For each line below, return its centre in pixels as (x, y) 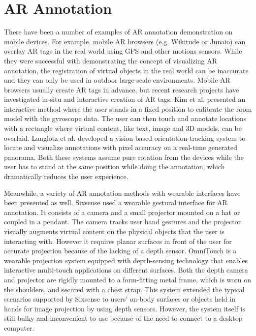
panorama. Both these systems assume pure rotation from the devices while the (124, 157)
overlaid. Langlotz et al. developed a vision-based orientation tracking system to (125, 137)
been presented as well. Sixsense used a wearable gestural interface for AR (116, 202)
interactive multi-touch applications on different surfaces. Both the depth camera (126, 270)
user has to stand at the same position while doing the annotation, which (114, 167)
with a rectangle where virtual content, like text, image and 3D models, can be (123, 128)
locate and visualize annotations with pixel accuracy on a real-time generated (121, 147)
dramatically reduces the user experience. (66, 176)
